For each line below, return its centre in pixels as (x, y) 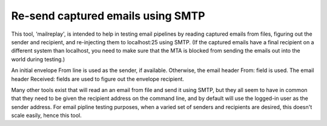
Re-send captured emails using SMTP (108, 16)
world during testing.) (38, 59)
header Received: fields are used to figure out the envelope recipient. (98, 79)
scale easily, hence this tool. (46, 116)
